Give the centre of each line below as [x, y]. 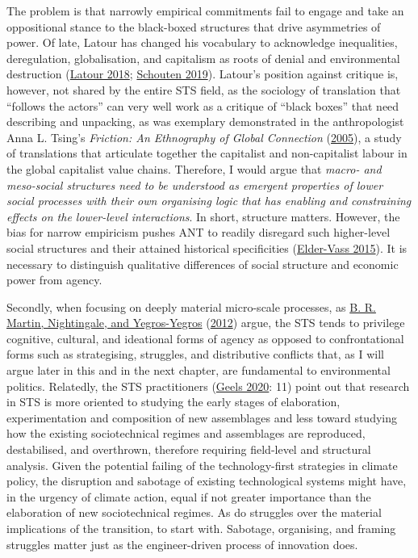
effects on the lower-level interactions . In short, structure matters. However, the [203, 216]
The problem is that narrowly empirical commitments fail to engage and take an [205, 10]
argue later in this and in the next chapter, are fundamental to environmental [199, 370]
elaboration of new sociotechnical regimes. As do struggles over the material [194, 512]
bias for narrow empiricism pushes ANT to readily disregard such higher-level [199, 232]
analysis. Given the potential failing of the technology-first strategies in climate [202, 465]
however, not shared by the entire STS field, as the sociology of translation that [204, 89]
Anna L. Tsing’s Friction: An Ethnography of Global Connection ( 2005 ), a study [204, 137]
